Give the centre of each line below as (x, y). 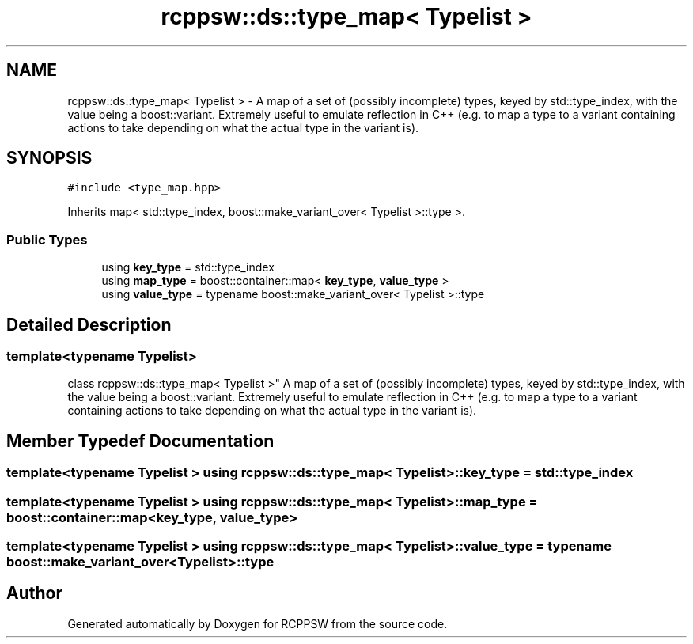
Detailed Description (89, 324)
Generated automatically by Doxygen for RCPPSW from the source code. (258, 623)
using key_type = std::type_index (188, 267)
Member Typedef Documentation (140, 441)
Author (34, 593)
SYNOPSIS (49, 158)
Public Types (47, 239)
